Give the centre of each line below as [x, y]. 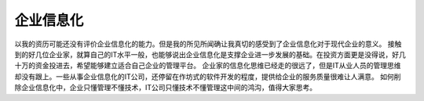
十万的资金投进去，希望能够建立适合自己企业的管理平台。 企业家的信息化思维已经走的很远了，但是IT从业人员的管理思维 [208, 66]
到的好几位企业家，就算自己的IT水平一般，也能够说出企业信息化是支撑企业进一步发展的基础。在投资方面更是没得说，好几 [210, 54]
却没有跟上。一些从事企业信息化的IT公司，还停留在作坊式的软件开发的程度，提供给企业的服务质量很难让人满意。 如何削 [208, 76]
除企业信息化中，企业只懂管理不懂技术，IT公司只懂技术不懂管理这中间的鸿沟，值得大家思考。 [166, 88]
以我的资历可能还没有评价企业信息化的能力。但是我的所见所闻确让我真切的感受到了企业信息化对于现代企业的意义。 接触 [208, 44]
